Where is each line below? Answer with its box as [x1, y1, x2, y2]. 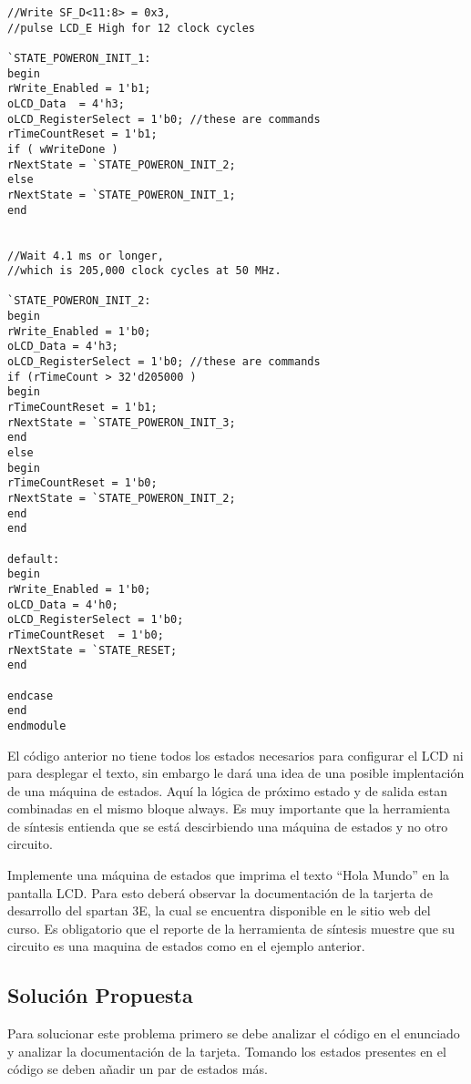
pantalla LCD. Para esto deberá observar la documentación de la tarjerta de [7, 883, 433, 902]
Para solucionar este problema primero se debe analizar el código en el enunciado [7, 1024, 460, 1043]
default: [7, 552, 60, 566]
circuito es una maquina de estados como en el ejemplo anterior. [7, 936, 365, 956]
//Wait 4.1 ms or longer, [7, 249, 164, 262]
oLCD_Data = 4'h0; [7, 598, 118, 611]
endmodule [7, 719, 67, 732]
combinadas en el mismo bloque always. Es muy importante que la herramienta [7, 799, 450, 818]
